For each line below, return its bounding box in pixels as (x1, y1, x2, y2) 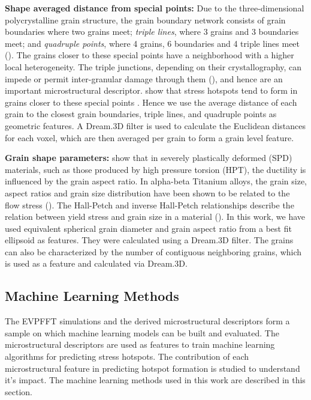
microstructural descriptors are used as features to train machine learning (5, 338, 275, 351)
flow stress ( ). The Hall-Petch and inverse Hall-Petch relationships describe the (5, 198, 294, 211)
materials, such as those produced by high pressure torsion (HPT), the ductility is (5, 163, 306, 175)
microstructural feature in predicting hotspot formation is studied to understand (5, 362, 300, 374)
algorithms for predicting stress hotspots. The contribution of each (5, 350, 249, 363)
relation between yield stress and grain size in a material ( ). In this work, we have (5, 210, 306, 223)
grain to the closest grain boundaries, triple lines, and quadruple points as (5, 108, 277, 120)
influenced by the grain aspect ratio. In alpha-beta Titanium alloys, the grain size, (5, 175, 307, 187)
